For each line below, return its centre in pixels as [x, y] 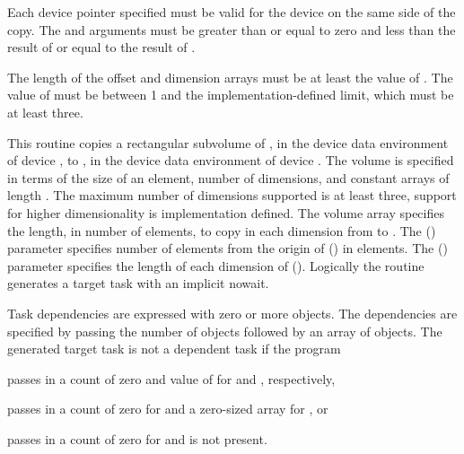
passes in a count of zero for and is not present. [137, 438]
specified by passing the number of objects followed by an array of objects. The [225, 331]
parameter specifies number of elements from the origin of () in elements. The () [228, 248]
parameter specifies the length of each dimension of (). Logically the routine [216, 265]
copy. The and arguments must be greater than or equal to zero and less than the [232, 29]
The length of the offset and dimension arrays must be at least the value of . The [230, 77]
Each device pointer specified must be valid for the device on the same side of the [232, 12]
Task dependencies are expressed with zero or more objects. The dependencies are [232, 313]
